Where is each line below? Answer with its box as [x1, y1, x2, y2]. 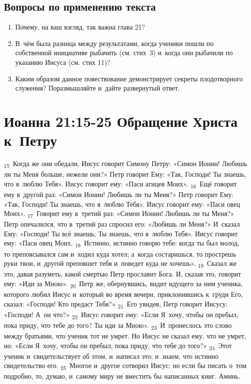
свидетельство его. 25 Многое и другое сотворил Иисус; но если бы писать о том [4, 360, 247, 372]
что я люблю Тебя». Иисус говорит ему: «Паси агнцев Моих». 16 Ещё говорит [4, 178, 237, 190]
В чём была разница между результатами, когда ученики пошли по [15, 38, 214, 48]
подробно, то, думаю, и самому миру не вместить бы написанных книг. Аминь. [4, 371, 240, 381]
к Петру [4, 130, 57, 150]
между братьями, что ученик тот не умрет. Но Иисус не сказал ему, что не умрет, [4, 330, 246, 340]
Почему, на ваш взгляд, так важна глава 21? [15, 22, 145, 32]
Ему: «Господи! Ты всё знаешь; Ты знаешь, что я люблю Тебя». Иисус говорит [4, 228, 238, 238]
